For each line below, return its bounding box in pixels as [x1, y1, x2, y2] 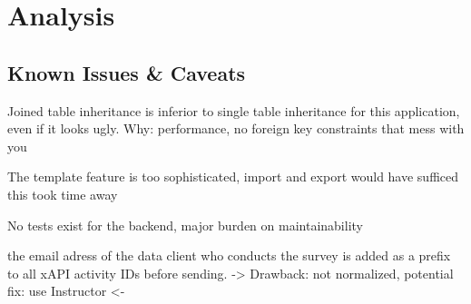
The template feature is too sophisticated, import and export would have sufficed [7, 167, 459, 186]
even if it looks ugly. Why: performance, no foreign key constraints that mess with [7, 119, 465, 138]
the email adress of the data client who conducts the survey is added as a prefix [7, 246, 451, 265]
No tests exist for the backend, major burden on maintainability [7, 215, 363, 234]
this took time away [7, 184, 118, 203]
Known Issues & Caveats [7, 58, 246, 86]
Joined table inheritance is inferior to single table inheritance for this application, [7, 101, 460, 120]
